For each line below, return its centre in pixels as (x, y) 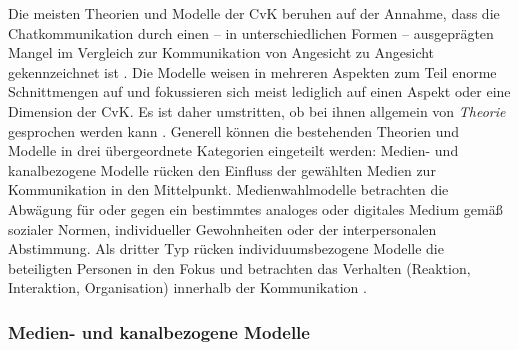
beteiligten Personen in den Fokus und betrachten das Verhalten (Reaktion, (239, 267)
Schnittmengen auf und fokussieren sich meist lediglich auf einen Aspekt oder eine (259, 91)
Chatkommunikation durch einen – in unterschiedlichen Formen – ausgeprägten (251, 32)
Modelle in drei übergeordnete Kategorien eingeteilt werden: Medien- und (233, 150)
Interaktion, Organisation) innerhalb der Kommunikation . (187, 287)
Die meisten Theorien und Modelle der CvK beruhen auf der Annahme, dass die (254, 13)
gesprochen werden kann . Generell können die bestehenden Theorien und (234, 130)
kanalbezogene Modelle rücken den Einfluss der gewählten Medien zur (222, 169)
